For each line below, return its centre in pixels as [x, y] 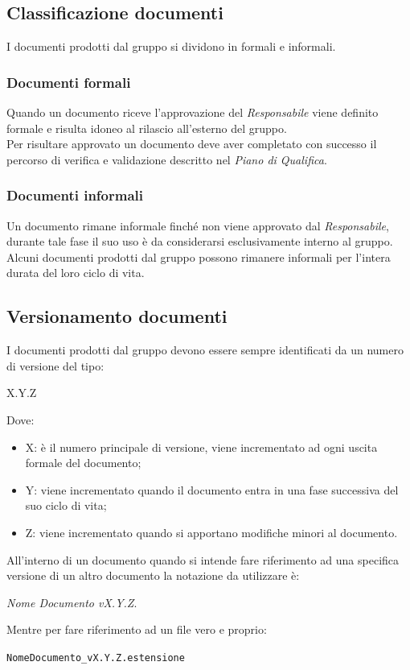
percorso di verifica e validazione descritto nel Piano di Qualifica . [167, 159]
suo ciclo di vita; [66, 505]
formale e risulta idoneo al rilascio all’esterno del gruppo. [147, 128]
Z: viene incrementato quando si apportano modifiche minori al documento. [211, 532]
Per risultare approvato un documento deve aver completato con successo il [192, 144]
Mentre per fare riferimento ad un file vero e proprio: [137, 629]
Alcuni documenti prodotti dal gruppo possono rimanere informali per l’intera [199, 256]
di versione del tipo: [55, 365]
